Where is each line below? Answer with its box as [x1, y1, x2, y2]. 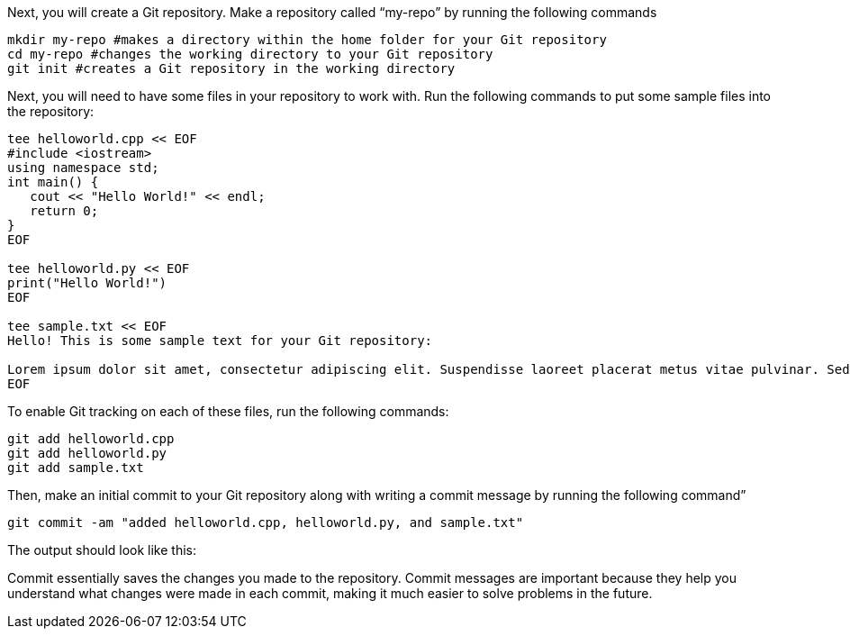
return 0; [30, 204, 99, 218]
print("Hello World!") [7, 276, 167, 290]
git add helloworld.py [7, 446, 167, 460]
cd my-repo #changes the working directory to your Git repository [7, 47, 493, 61]
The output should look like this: [7, 542, 196, 558]
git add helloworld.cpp [7, 432, 175, 446]
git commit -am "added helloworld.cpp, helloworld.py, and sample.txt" [7, 515, 524, 530]
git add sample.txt [7, 460, 144, 475]
